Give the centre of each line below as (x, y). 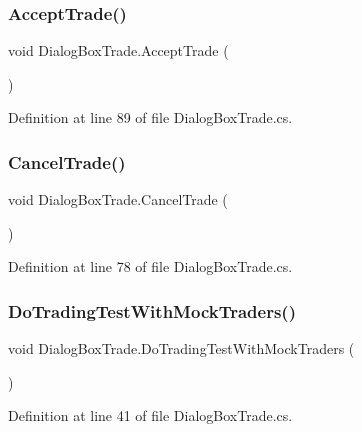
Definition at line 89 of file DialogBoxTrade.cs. (150, 117)
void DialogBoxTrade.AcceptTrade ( (118, 50)
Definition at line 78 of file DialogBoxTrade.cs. (150, 266)
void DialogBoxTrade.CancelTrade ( (118, 199)
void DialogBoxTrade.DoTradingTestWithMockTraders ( (181, 348)
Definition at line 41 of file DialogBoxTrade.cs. (150, 415)
